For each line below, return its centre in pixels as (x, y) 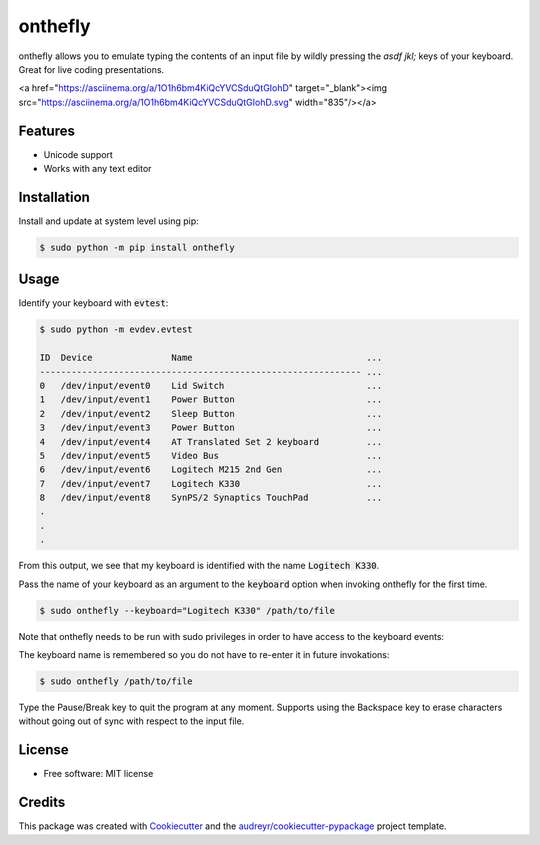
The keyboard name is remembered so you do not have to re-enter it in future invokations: (204, 654)
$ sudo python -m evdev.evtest (116, 329)
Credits (42, 802)
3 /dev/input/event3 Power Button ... (211, 428)
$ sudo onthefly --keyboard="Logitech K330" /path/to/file (187, 610)
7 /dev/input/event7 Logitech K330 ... (211, 483)
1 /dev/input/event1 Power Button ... (211, 399)
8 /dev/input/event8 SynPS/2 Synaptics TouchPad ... (211, 498)
